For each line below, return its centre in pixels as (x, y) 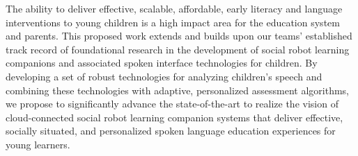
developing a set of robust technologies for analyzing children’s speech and (164, 76)
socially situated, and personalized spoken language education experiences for (171, 131)
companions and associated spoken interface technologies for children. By (162, 63)
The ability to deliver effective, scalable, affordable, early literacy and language (174, 8)
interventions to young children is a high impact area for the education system (173, 22)
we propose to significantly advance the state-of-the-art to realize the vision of (172, 104)
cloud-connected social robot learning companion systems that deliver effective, (174, 117)
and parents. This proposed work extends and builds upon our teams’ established (179, 36)
